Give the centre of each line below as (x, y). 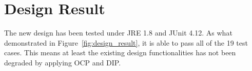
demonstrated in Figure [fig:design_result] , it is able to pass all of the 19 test (126, 42)
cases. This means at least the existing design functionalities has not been (120, 52)
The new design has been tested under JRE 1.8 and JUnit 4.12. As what (118, 33)
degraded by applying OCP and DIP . (63, 62)
